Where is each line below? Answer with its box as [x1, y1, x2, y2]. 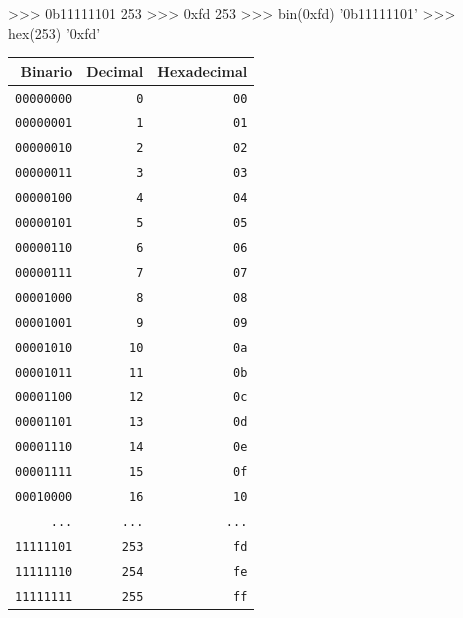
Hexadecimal [157, 60, 248, 81]
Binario [20, 60, 73, 81]
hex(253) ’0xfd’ [8, 22, 101, 43]
